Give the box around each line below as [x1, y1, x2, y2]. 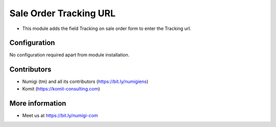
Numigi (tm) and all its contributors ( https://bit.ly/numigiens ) [22, 79, 149, 85]
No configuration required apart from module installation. [9, 52, 130, 58]
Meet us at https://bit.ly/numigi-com [22, 112, 98, 118]
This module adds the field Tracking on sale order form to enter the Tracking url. [22, 25, 192, 31]
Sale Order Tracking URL [9, 8, 116, 19]
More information [9, 99, 66, 108]
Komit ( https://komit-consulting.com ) [22, 85, 100, 91]
